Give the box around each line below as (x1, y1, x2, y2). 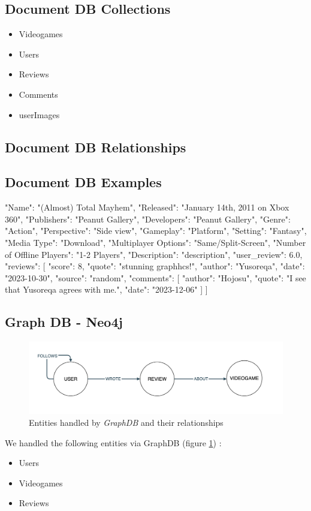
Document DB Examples (5, 173, 162, 191)
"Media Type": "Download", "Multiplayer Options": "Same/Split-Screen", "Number (5, 236, 306, 248)
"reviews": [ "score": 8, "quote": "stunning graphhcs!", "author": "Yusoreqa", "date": (5, 260, 305, 272)
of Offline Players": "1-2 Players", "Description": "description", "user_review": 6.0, (5, 248, 303, 260)
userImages (19, 108, 60, 121)
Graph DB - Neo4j (5, 312, 123, 331)
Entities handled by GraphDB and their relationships (29, 416, 224, 429)
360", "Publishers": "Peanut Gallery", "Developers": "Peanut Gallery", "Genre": (5, 212, 291, 225)
